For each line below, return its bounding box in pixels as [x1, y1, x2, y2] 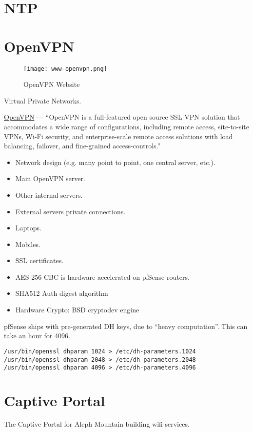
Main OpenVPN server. [15, 173, 85, 184]
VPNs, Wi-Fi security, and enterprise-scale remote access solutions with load [4, 131, 233, 141]
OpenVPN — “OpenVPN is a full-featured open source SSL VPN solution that [4, 112, 240, 122]
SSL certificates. [15, 255, 64, 266]
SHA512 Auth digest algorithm [15, 288, 108, 298]
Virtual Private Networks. [4, 95, 81, 105]
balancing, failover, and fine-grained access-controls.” [4, 141, 161, 151]
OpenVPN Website [23, 79, 80, 89]
